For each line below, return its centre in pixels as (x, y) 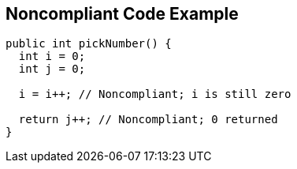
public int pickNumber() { (89, 44)
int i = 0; (52, 56)
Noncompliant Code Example (122, 14)
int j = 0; (52, 69)
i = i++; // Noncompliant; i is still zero (155, 94)
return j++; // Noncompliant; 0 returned (148, 120)
